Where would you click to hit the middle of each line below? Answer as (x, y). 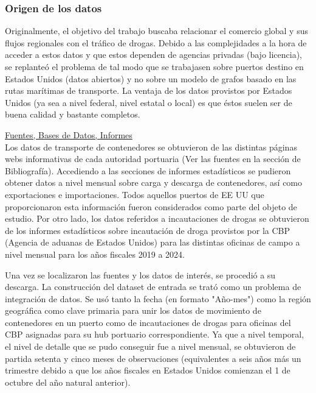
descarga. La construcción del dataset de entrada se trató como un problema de (153, 287)
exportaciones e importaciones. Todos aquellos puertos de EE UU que (135, 194)
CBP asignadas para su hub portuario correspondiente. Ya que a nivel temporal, (155, 334)
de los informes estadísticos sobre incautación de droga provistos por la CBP (148, 230)
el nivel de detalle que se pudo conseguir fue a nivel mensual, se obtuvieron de (150, 346)
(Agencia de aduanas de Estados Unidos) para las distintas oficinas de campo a (153, 242)
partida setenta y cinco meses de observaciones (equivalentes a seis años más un (153, 358)
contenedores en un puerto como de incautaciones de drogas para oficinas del (148, 322)
